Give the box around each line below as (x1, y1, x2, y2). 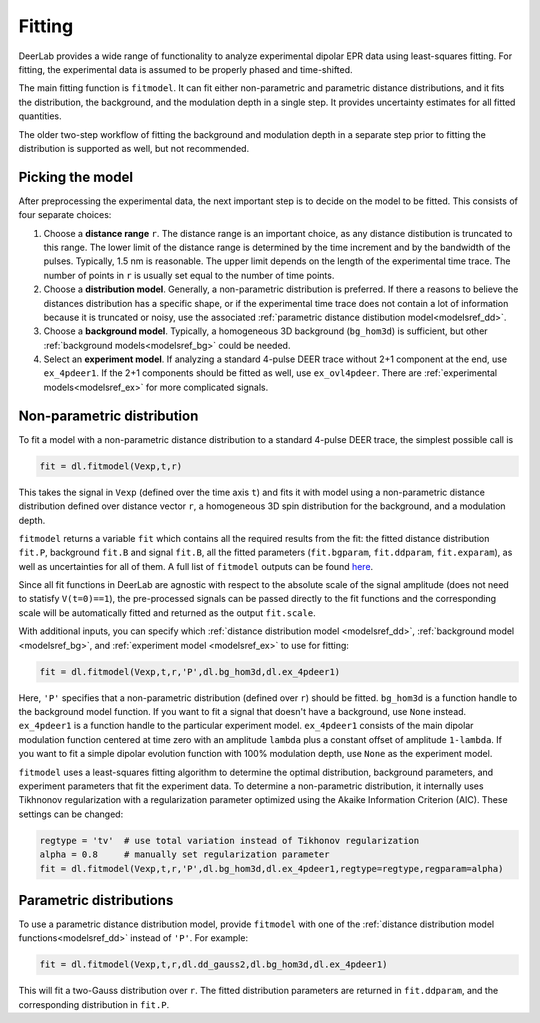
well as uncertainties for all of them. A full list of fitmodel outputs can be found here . (18, 560, 374, 572)
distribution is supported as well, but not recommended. (18, 142, 250, 154)
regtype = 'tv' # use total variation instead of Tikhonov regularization (39, 835, 420, 846)
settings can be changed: (18, 808, 124, 820)
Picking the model (18, 168, 134, 185)
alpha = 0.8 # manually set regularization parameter (39, 849, 330, 860)
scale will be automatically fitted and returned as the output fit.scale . (18, 606, 316, 619)
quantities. (18, 110, 62, 122)
